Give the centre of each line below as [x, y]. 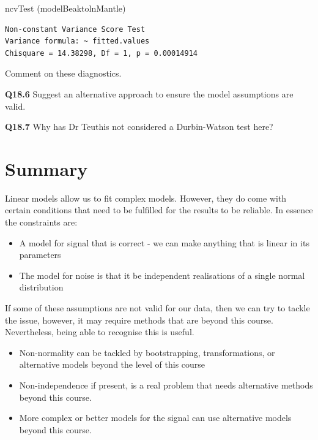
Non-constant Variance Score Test [75, 29]
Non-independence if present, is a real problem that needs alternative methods [166, 385]
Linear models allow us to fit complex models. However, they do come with [146, 198]
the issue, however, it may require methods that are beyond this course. [139, 320]
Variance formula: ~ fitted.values [77, 41]
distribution [41, 287]
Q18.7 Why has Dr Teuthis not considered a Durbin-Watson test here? [139, 127]
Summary [46, 168]
